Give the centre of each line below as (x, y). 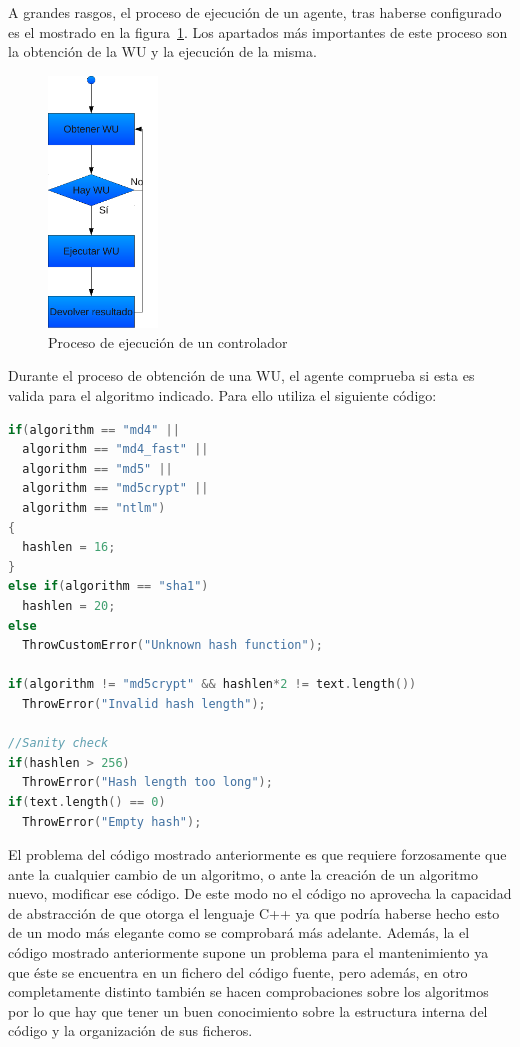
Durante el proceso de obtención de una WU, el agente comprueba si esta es (241, 375)
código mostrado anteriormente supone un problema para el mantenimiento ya (248, 952)
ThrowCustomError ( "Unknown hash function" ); (173, 645)
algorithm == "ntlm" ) (94, 508)
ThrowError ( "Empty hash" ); (112, 821)
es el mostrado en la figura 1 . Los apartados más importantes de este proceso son (258, 31)
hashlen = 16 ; (69, 547)
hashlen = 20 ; (69, 605)
